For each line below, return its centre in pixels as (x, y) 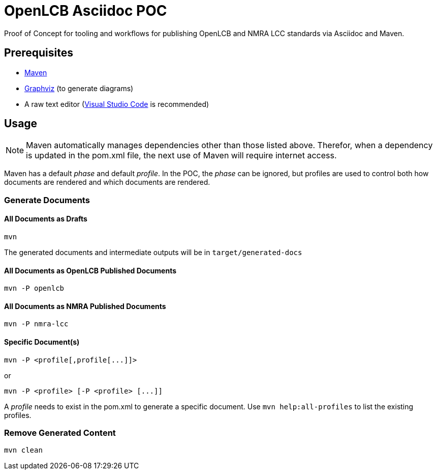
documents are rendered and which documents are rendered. (107, 182)
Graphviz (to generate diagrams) (79, 88)
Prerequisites (39, 53)
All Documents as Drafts (46, 219)
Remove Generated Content (60, 433)
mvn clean (23, 450)
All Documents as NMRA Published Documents (85, 306)
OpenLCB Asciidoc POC (86, 11)
